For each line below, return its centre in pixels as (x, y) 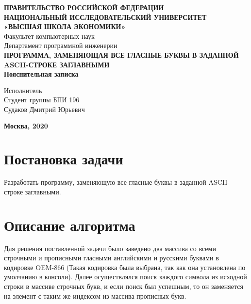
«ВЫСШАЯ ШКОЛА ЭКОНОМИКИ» (65, 26)
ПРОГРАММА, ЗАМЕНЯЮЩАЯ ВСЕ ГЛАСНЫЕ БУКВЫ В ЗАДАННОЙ (121, 55)
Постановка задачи (64, 159)
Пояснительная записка (41, 74)
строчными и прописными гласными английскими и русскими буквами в (111, 258)
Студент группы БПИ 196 (42, 100)
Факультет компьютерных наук (49, 36)
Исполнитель (23, 90)
